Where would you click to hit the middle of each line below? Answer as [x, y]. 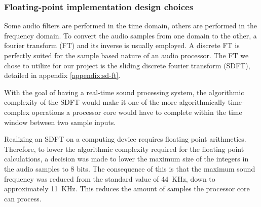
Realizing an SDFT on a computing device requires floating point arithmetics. [125, 139]
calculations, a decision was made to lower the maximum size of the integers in [126, 159]
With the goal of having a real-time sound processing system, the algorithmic [124, 92]
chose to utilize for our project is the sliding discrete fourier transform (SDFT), [127, 65]
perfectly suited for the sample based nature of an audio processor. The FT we [126, 55]
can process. [23, 198]
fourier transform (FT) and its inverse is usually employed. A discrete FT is [122, 45]
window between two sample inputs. [60, 122]
